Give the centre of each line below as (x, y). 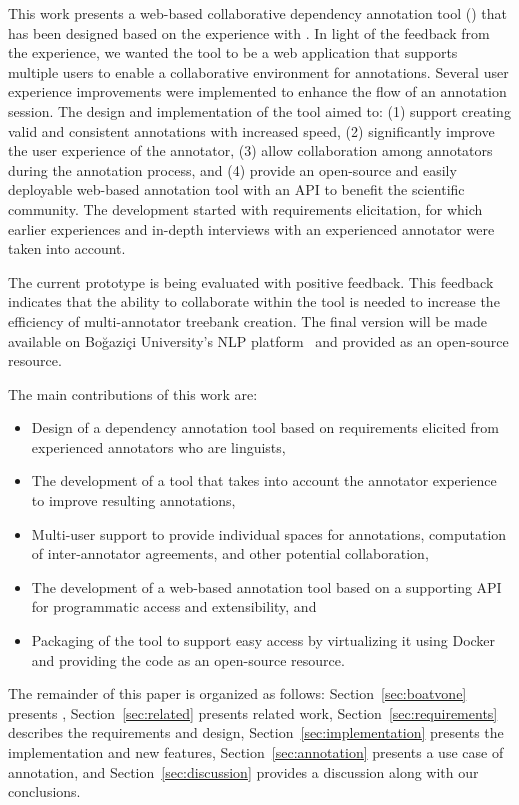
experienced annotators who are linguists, (158, 446)
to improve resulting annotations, (133, 500)
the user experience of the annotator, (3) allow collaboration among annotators (250, 150)
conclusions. (44, 791)
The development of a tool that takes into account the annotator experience (264, 480)
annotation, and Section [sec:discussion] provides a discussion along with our (243, 771)
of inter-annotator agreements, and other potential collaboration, (230, 553)
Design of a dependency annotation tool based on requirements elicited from (265, 427)
